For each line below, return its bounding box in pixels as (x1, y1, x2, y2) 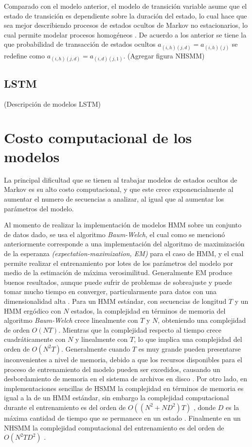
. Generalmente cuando (61, 343, 130, 354)
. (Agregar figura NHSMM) (123, 50, 205, 60)
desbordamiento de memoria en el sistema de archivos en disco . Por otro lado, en (4, 373, 248, 384)
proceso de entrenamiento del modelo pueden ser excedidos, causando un (4, 364, 220, 374)
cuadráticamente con (4, 334, 66, 344)
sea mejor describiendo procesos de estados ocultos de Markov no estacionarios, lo (4, 20, 248, 30)
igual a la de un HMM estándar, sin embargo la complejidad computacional (4, 392, 229, 403)
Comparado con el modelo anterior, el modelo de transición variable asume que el (4, 1, 247, 11)
